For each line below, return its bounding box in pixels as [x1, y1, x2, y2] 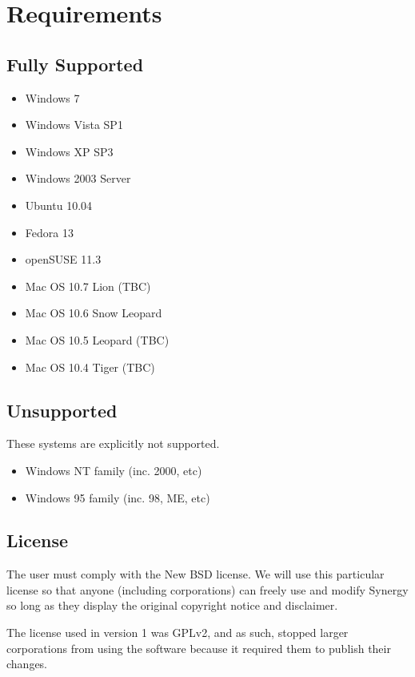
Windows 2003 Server [25, 170, 131, 187]
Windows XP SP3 [25, 143, 114, 159]
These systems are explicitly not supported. [6, 435, 220, 452]
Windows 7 [25, 89, 80, 106]
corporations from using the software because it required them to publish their [6, 639, 391, 656]
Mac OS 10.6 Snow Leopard [25, 304, 162, 321]
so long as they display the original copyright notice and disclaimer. [6, 597, 338, 614]
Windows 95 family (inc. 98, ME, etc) [25, 489, 210, 506]
